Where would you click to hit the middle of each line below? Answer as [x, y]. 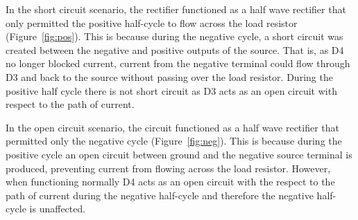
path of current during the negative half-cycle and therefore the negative [160, 195]
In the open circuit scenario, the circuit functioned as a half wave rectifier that [173, 127]
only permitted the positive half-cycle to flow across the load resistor [152, 22]
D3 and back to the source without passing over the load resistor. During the [169, 76]
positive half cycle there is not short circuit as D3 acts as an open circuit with [171, 90]
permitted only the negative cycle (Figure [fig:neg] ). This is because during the [174, 141]
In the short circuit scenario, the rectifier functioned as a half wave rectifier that [176, 9]
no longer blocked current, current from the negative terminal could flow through [178, 63]
